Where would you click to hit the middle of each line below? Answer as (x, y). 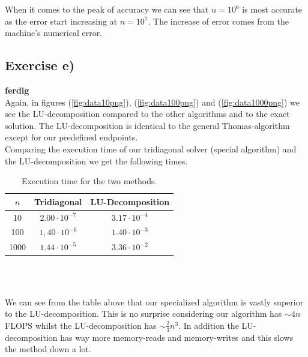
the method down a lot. (48, 349)
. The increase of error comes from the (218, 21)
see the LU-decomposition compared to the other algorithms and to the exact (147, 114)
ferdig (17, 90)
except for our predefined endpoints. (71, 137)
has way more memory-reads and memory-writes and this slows (177, 337)
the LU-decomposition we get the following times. (96, 160)
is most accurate (272, 9)
